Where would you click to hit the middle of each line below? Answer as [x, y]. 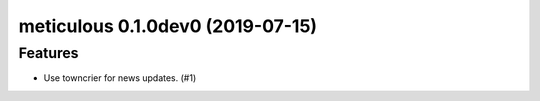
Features [48, 53]
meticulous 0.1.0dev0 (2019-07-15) [168, 26]
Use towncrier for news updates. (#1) [120, 78]
